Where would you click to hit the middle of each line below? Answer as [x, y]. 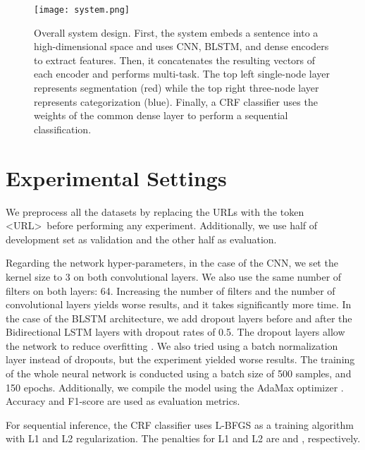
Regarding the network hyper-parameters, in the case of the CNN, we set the [172, 263]
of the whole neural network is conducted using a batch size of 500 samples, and [179, 373]
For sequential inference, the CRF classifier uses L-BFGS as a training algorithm [180, 424]
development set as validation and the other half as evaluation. [141, 239]
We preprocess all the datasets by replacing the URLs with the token [155, 211]
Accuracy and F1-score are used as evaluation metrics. [123, 401]
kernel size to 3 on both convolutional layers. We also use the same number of [174, 276]
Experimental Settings [116, 177]
